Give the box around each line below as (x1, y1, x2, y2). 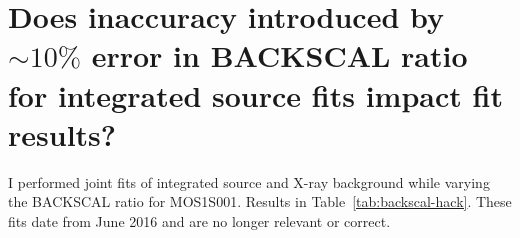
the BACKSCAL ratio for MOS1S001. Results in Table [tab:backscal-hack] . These (8, 191, 512, 212)
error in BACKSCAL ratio (91, 35, 468, 76)
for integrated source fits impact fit (8, 74, 503, 115)
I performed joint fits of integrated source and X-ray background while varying (8, 171, 490, 192)
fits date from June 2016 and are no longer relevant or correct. (8, 210, 391, 231)
